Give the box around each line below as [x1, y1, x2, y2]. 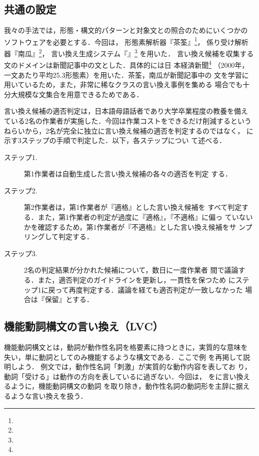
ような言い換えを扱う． [10, 391, 87, 401]
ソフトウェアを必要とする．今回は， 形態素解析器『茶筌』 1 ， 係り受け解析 [4, 35, 249, 47]
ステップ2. [4, 185, 37, 195]
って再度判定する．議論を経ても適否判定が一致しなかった [55, 284, 243, 295]
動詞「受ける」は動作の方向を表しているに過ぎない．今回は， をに [4, 371, 223, 381]
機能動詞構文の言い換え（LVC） [4, 318, 163, 334]
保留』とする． [44, 294, 94, 304]
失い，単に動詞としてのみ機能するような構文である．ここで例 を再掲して [4, 351, 243, 362]
